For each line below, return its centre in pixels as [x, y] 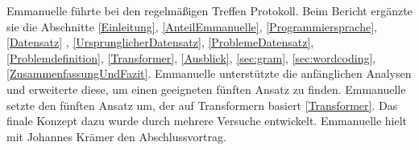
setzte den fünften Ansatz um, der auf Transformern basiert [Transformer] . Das [202, 105]
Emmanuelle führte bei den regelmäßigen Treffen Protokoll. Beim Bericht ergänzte [209, 10]
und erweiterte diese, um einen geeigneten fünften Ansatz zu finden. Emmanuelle [206, 89]
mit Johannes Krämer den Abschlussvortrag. [116, 136]
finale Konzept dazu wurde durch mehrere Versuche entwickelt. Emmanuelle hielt [207, 121]
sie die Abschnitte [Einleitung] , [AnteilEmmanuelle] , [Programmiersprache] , [192, 26]
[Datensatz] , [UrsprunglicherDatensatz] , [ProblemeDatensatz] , [160, 42]
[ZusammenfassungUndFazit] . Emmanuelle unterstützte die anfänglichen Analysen [209, 73]
